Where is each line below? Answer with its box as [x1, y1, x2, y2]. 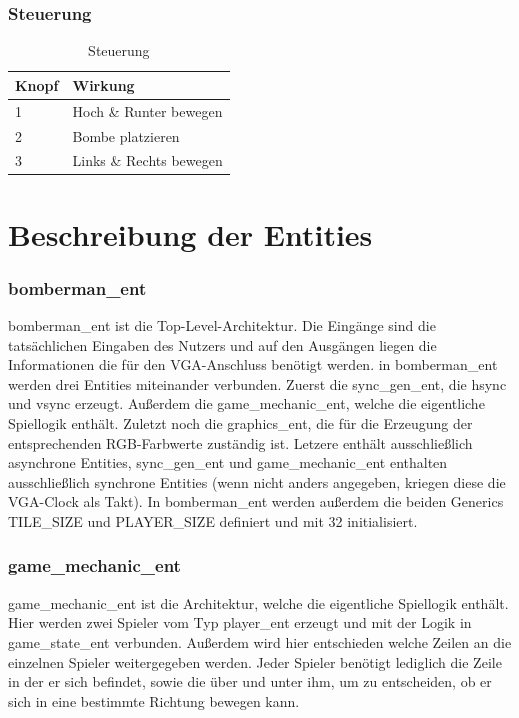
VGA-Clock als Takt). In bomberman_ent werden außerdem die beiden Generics [8, 491, 504, 512]
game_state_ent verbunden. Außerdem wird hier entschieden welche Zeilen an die [8, 631, 512, 652]
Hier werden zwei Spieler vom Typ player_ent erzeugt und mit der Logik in [8, 612, 472, 633]
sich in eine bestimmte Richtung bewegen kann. [8, 690, 300, 711]
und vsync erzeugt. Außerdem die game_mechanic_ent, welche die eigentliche [8, 393, 485, 414]
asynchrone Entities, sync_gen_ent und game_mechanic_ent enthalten [8, 452, 448, 473]
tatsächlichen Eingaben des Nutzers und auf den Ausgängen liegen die [8, 334, 437, 355]
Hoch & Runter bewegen [72, 100, 223, 121]
